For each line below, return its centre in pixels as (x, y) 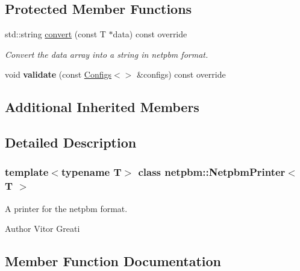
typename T (91, 172)
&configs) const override (181, 74)
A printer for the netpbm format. (66, 208)
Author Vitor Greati (42, 229)
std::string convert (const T (55, 34)
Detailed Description (71, 142)
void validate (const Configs (58, 74)
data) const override (150, 34)
